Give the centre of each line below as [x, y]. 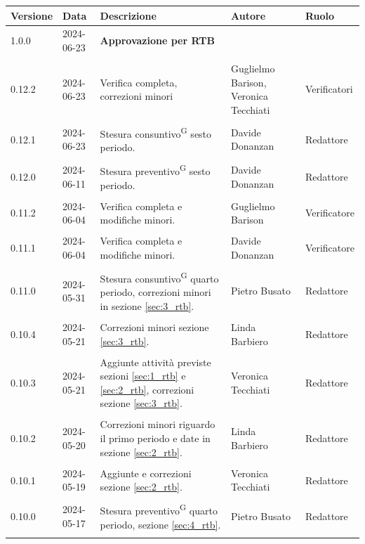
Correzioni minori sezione [154, 326]
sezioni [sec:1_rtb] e [143, 376]
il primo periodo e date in [155, 438]
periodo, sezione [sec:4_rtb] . [160, 524]
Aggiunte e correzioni [146, 473]
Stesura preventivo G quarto [159, 510]
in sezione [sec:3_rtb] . [147, 305]
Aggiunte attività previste [155, 362]
